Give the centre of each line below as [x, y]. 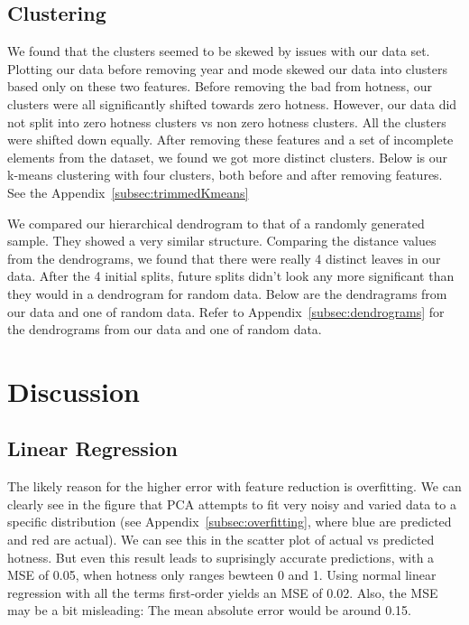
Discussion [74, 391]
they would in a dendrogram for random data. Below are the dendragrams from [227, 293]
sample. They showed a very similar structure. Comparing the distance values [222, 241]
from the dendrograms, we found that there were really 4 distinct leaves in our [224, 258]
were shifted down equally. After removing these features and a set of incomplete [230, 140]
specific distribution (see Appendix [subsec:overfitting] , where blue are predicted [230, 522]
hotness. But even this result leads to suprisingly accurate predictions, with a [221, 557]
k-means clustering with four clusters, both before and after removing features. [225, 175]
